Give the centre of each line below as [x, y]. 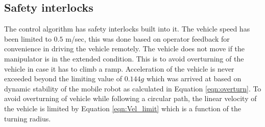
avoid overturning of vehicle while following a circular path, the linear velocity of [130, 98]
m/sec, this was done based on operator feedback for [148, 38]
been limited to [28, 38]
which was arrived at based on [194, 78]
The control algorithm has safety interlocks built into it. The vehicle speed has [127, 29]
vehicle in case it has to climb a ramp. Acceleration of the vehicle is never [119, 68]
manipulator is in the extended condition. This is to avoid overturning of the [124, 58]
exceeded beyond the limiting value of [63, 78]
